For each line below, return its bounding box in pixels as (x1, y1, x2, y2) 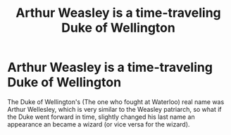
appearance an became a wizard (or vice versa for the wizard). (7, 120, 190, 128)
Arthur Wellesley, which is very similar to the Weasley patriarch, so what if (7, 105, 222, 113)
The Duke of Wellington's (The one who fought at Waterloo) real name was (7, 97, 225, 106)
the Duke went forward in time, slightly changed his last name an (7, 112, 195, 121)
